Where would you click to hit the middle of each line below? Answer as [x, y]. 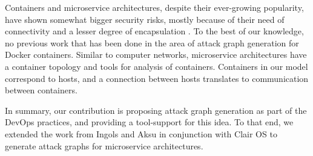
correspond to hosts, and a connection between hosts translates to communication [157, 78]
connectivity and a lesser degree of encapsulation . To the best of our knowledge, [154, 31]
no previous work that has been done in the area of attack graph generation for [152, 42]
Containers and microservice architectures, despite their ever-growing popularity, [154, 7]
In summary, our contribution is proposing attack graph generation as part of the [156, 110]
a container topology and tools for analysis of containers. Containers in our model [156, 66]
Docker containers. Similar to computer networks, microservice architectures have [156, 55]
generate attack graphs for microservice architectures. [104, 145]
